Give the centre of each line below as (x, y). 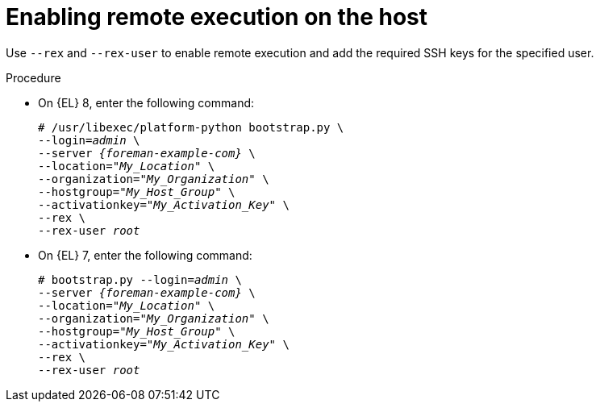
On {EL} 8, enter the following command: (146, 102)
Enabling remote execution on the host (217, 17)
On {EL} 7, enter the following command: (145, 255)
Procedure (33, 77)
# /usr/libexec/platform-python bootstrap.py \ (191, 127)
